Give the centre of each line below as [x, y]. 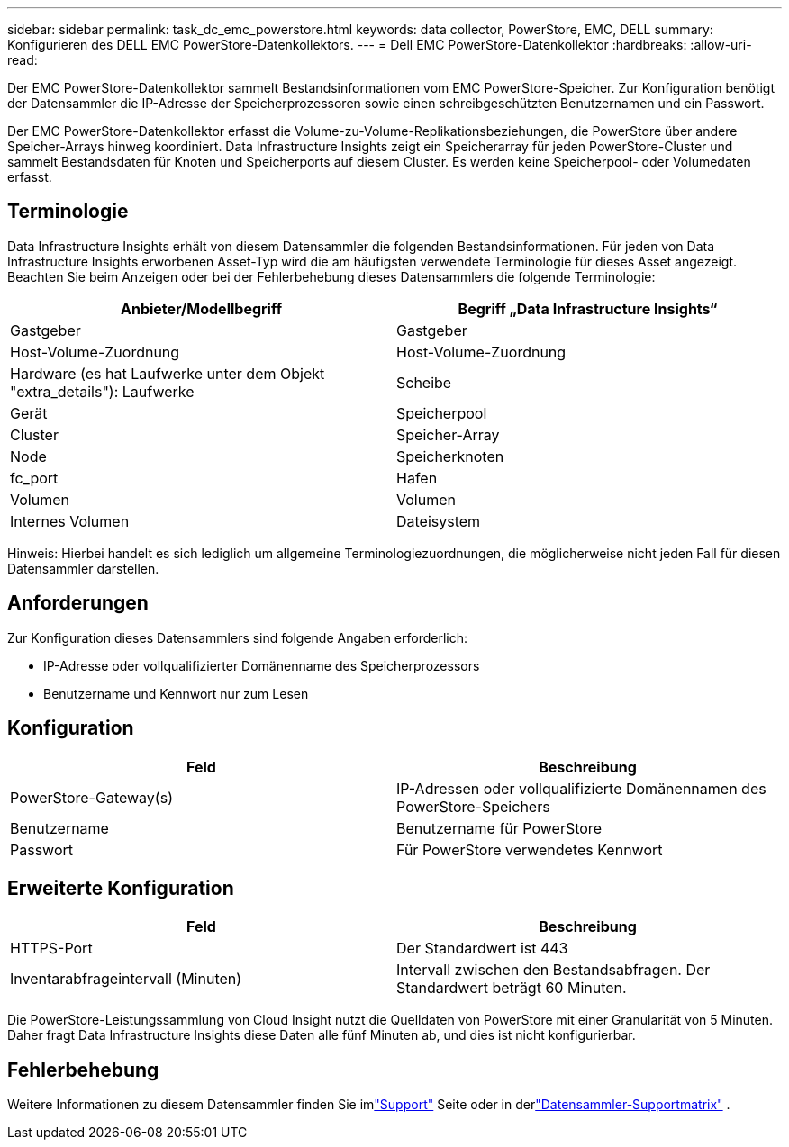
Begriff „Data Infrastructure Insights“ [588, 308]
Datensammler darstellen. [83, 568]
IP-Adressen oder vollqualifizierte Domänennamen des [581, 788]
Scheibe [424, 382]
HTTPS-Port [51, 948]
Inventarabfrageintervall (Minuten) [126, 979]
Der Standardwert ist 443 [482, 948]
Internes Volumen [70, 521]
